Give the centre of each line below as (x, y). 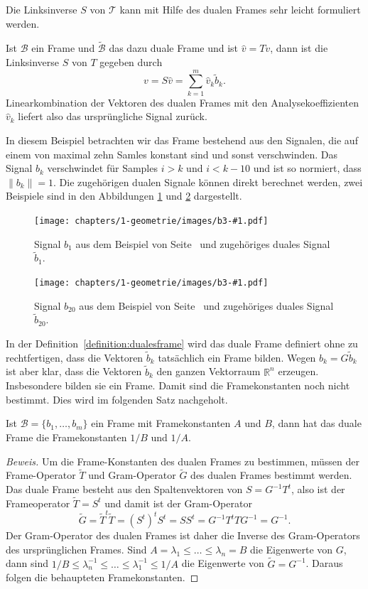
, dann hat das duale (316, 423)
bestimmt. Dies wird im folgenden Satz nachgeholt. (117, 399)
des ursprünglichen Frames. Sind (76, 549)
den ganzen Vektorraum (209, 371)
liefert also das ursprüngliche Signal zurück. (113, 116)
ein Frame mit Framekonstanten (161, 423)
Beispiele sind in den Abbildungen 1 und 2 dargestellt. (124, 196)
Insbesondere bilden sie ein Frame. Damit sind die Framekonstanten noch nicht (178, 385)
